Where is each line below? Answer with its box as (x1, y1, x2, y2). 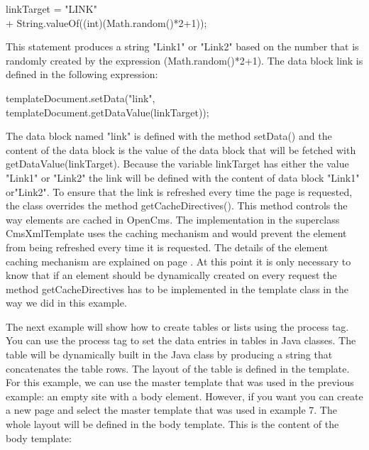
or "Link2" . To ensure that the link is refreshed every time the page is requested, (6, 184, 353, 199)
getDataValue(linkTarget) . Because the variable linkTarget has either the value (6, 156, 349, 171)
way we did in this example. (6, 295, 127, 310)
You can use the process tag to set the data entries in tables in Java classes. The (6, 333, 356, 348)
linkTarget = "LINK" (6, 1, 97, 16)
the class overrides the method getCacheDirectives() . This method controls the (6, 198, 348, 213)
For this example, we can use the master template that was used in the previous (6, 375, 354, 390)
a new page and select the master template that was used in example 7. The (6, 402, 337, 417)
